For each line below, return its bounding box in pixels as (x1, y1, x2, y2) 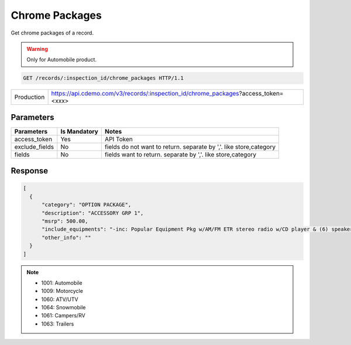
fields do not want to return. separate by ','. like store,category (104, 142, 276, 151)
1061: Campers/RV (41, 312, 86, 319)
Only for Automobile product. (26, 56, 97, 63)
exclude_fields (14, 142, 54, 151)
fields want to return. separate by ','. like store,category (104, 150, 257, 158)
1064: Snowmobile (41, 304, 86, 311)
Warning (26, 45, 48, 52)
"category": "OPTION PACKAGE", (42, 201, 132, 208)
